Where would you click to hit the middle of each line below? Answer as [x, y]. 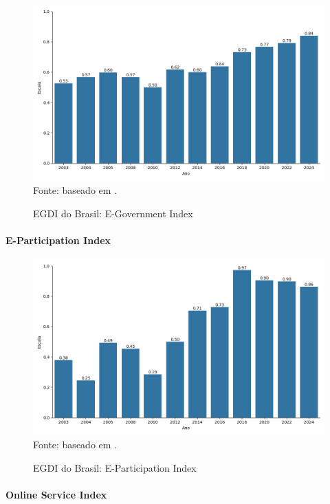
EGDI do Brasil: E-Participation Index [115, 467]
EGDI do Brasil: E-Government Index [113, 213]
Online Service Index [56, 494]
